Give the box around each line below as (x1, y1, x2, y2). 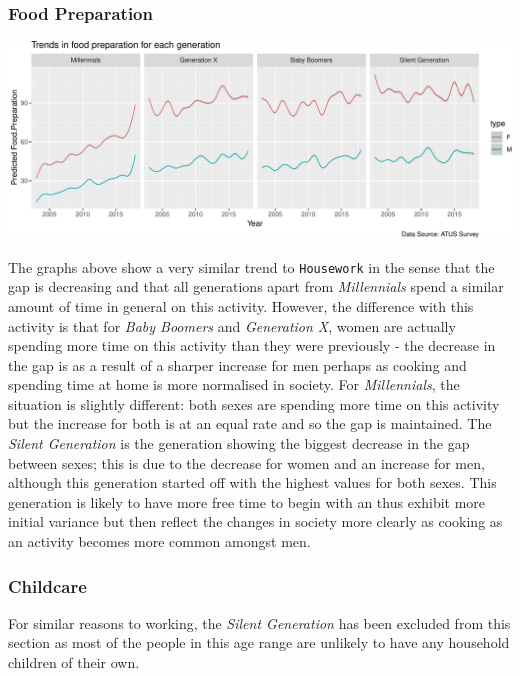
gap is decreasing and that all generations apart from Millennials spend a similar (8, 276, 504, 297)
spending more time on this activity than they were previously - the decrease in (8, 335, 496, 356)
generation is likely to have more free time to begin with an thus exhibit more (8, 491, 486, 512)
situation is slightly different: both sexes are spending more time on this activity (8, 393, 500, 414)
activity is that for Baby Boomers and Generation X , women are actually (8, 315, 456, 336)
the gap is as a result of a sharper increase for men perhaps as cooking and (8, 354, 467, 375)
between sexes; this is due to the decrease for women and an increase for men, (8, 452, 485, 473)
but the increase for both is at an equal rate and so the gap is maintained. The (8, 413, 492, 434)
